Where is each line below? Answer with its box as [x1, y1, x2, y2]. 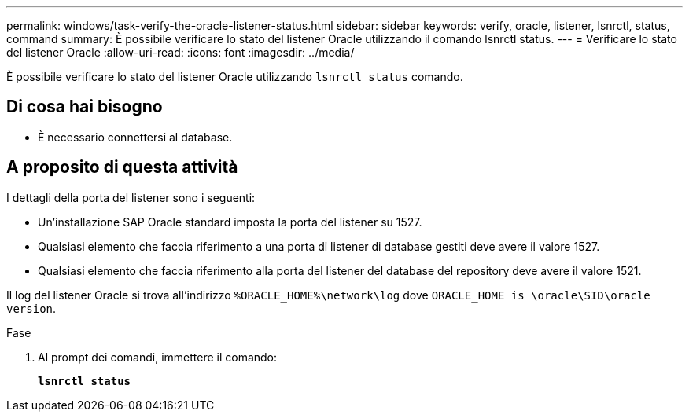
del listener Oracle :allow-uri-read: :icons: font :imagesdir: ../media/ [6, 46, 355, 59]
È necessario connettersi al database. [38, 130, 233, 144]
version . [6, 301, 57, 315]
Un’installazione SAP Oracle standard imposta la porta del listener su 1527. [38, 214, 422, 229]
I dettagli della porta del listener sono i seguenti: [6, 190, 256, 204]
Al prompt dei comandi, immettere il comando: [38, 350, 278, 364]
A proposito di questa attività [6, 157, 238, 178]
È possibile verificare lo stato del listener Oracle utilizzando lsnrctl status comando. [6, 70, 463, 83]
